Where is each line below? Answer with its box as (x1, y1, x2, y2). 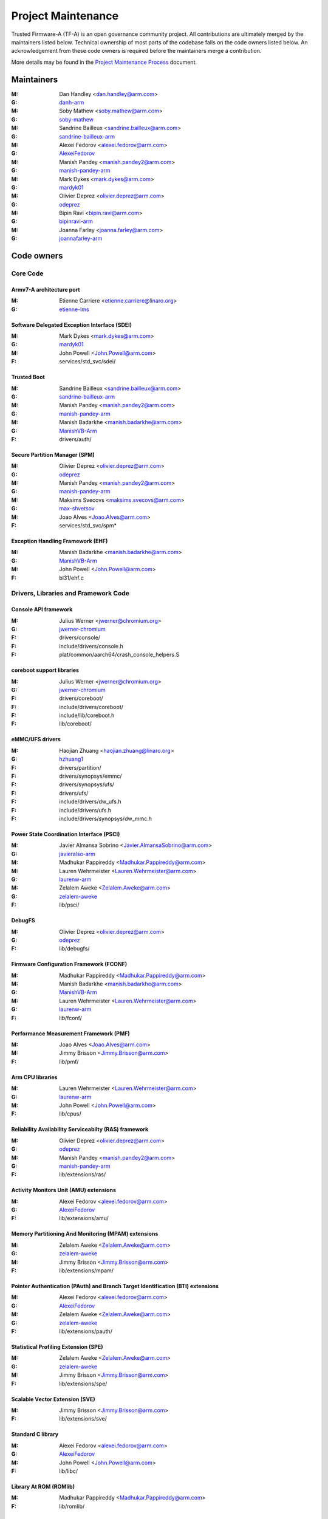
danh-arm (59, 99, 84, 106)
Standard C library (11, 1431, 59, 1438)
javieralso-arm (59, 850, 95, 857)
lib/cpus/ (59, 1110, 81, 1117)
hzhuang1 (59, 755, 83, 763)
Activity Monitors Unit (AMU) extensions (11, 1187, 117, 1194)
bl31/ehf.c (59, 574, 84, 581)
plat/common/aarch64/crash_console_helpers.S (59, 651, 180, 659)
